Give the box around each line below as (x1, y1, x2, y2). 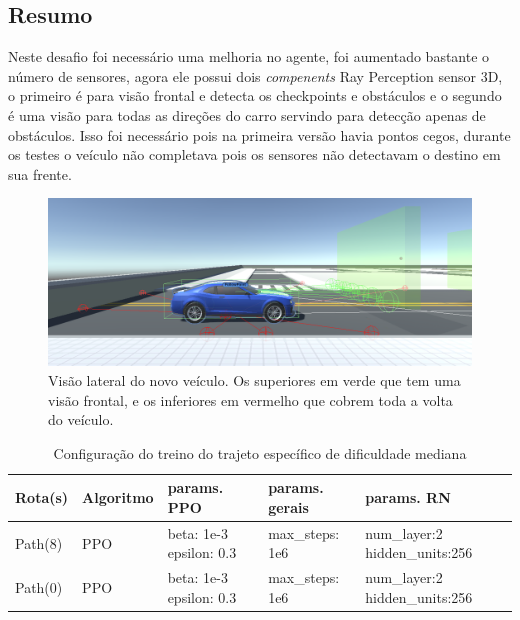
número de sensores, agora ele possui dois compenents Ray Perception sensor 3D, (8, 65, 503, 86)
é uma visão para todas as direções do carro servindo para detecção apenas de (8, 104, 486, 125)
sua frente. (8, 163, 72, 184)
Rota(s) (15, 487, 69, 508)
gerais (268, 497, 309, 518)
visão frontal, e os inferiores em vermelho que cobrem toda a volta (48, 389, 453, 410)
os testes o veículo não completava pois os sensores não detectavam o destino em (8, 144, 501, 165)
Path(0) (15, 577, 63, 598)
